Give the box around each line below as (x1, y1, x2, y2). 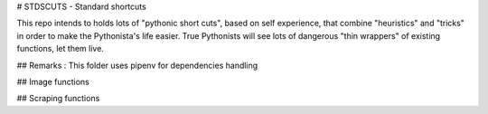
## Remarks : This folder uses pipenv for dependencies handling (16, 60, 258, 71)
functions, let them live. (16, 43, 104, 54)
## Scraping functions (16, 93, 100, 104)
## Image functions (16, 76, 89, 87)
